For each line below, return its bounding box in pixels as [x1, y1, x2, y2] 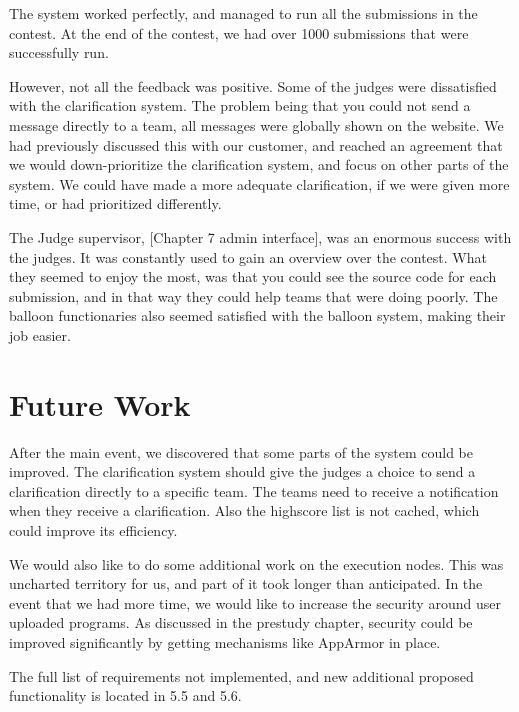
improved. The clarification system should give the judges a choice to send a [9, 461, 476, 482]
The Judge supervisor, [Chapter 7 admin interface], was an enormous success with [9, 226, 512, 247]
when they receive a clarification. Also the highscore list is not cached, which [9, 500, 480, 521]
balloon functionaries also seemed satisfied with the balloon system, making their [9, 305, 506, 326]
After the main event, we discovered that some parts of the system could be [9, 441, 473, 462]
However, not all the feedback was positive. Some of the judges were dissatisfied [9, 75, 497, 96]
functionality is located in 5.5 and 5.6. [9, 685, 242, 706]
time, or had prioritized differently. [9, 193, 222, 214]
